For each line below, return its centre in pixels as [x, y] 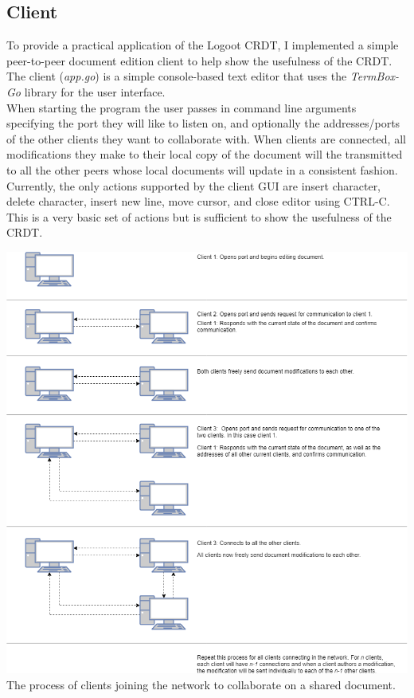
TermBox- [375, 76]
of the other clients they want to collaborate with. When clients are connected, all [206, 138]
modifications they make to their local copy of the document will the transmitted [205, 154]
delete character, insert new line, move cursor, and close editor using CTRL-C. [198, 201]
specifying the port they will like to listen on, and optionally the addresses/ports [203, 123]
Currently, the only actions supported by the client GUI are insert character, [194, 185]
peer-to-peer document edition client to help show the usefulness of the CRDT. [199, 60]
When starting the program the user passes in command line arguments [182, 107]
